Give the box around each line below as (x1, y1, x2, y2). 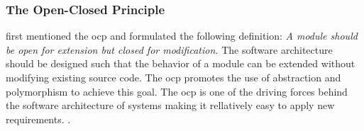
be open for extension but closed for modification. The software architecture (6, 42, 333, 57)
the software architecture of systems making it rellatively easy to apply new (6, 98, 335, 113)
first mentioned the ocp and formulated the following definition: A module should (6, 28, 358, 43)
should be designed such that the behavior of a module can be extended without (6, 56, 355, 71)
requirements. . (6, 111, 71, 126)
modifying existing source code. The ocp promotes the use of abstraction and (6, 70, 341, 84)
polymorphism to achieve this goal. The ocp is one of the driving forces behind (6, 84, 348, 98)
